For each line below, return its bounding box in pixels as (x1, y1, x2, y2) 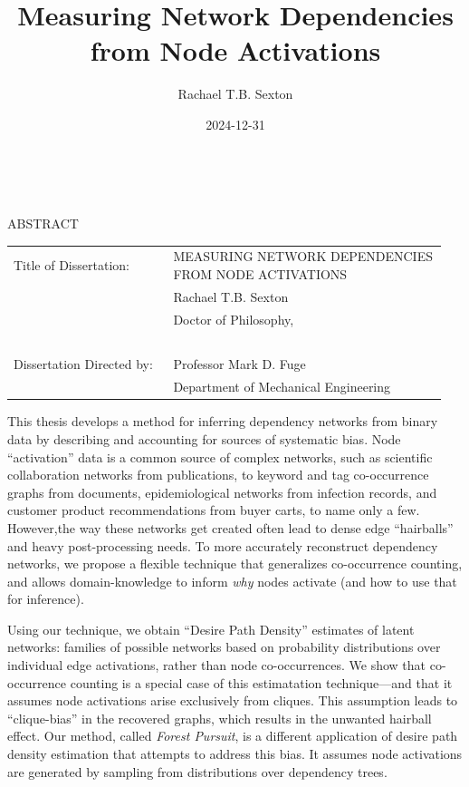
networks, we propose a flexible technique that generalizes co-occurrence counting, (7, 554, 463, 573)
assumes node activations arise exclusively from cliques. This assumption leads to (7, 691, 458, 710)
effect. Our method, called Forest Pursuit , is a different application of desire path (7, 726, 458, 745)
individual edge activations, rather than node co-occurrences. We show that (7, 656, 426, 675)
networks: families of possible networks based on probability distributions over (7, 637, 441, 656)
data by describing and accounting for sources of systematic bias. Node (7, 429, 401, 448)
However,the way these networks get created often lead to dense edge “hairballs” (7, 518, 454, 537)
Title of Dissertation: (14, 256, 129, 275)
